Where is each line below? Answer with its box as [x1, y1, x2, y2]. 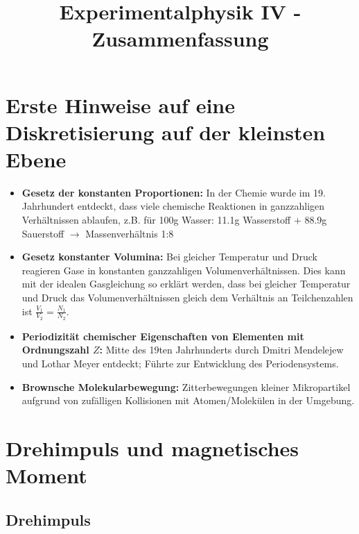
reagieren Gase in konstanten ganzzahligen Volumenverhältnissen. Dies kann [21, 262, 346, 277]
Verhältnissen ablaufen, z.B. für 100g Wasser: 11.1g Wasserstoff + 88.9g [21, 212, 327, 227]
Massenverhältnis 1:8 [85, 226, 174, 240]
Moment [6, 461, 87, 490]
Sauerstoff [21, 226, 64, 240]
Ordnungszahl [21, 342, 89, 357]
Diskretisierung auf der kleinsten [6, 117, 326, 146]
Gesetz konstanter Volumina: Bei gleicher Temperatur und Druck [21, 249, 317, 264]
